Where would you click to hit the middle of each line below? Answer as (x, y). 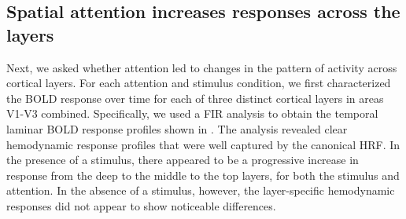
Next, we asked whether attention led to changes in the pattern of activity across (202, 67)
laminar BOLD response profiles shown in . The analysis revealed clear (177, 128)
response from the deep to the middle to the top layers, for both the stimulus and (203, 175)
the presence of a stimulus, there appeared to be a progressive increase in (183, 160)
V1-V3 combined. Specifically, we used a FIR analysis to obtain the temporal (192, 113)
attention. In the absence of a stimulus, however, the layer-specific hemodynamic (201, 190)
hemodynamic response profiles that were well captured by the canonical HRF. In (203, 144)
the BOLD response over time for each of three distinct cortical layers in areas (195, 98)
